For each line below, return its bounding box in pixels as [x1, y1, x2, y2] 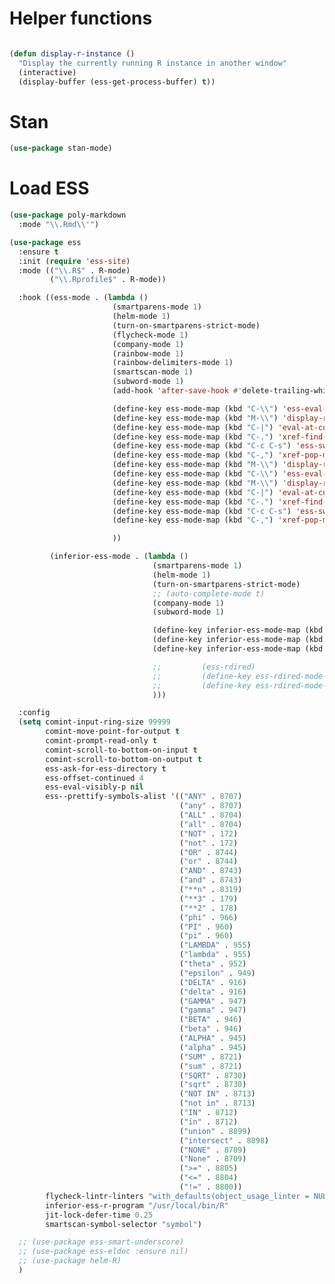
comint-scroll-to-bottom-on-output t [45, 754, 202, 764]
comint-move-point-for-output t [45, 727, 181, 737]
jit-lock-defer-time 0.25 [45, 1210, 154, 1220]
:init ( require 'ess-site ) [18, 256, 131, 266]
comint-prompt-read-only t [45, 736, 158, 746]
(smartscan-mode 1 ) [112, 367, 194, 377]
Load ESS [9, 177, 90, 200]
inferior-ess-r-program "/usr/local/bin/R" [45, 1200, 229, 1211]
